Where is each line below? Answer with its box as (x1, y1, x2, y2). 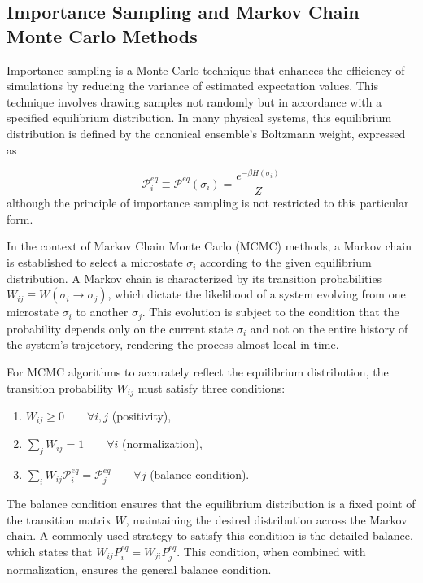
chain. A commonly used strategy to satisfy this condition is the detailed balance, (7, 527, 413, 544)
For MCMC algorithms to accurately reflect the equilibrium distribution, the (7, 363, 389, 380)
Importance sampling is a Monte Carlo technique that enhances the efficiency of (7, 61, 405, 78)
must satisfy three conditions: (137, 379, 286, 396)
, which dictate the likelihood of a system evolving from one (107, 285, 406, 302)
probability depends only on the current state (7, 320, 233, 337)
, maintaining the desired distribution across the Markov (125, 511, 408, 528)
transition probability (7, 379, 113, 396)
